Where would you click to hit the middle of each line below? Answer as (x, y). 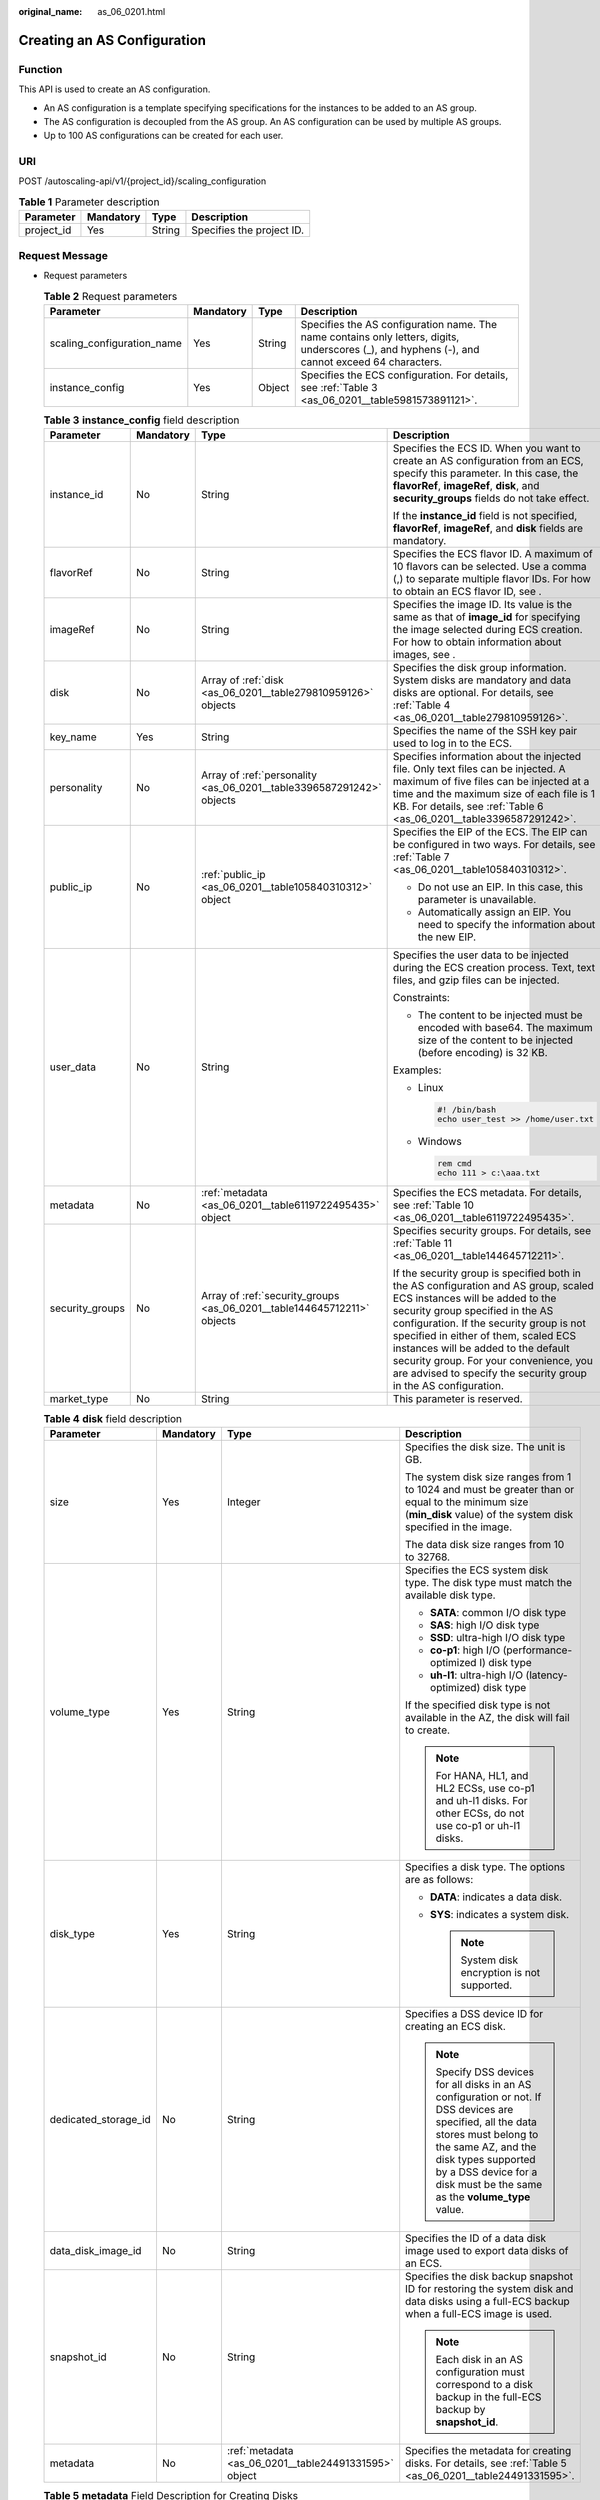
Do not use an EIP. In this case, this (500, 887)
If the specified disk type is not (478, 1705)
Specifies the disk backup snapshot (489, 2277)
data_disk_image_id (95, 2251)
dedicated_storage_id (100, 2120)
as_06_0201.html (131, 11)
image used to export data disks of (487, 2251)
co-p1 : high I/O (465, 1650)
